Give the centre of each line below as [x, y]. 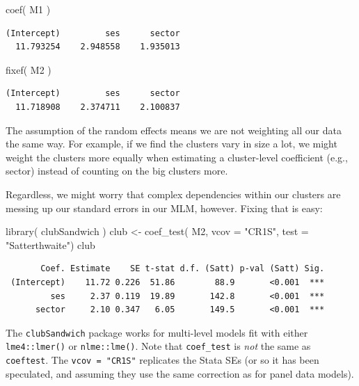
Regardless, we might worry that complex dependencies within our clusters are [173, 194]
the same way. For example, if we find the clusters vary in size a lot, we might [171, 144]
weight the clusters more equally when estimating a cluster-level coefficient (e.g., [177, 157]
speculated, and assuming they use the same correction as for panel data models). [180, 373]
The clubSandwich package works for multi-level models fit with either [157, 332]
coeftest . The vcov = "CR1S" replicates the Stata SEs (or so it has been [162, 360]
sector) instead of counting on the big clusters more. [117, 171]
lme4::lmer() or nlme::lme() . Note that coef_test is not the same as [158, 346]
